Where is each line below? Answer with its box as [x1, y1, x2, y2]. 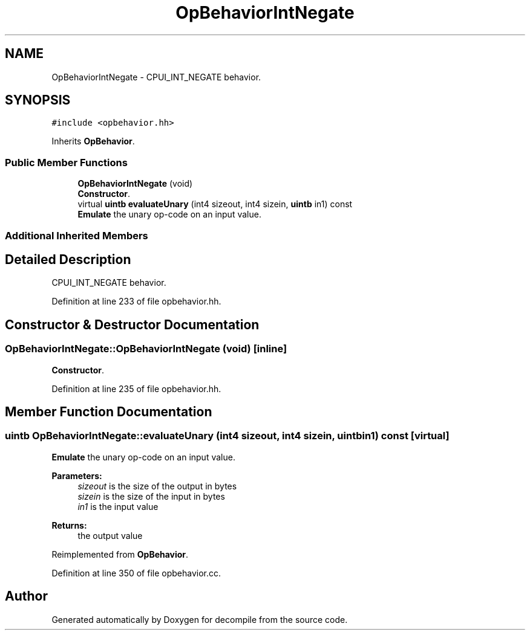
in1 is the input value [77, 501, 159, 512]
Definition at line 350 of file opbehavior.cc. [51, 567, 221, 578]
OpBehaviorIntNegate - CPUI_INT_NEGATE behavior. [51, 71, 261, 82]
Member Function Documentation [5, 404, 212, 420]
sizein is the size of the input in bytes [77, 491, 225, 501]
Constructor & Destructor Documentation [5, 317, 260, 332]
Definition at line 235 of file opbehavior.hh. [51, 383, 221, 394]
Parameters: [51, 470, 102, 481]
